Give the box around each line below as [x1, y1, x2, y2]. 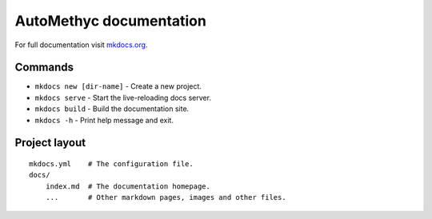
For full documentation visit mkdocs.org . [14, 40, 148, 50]
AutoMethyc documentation [14, 12, 207, 30]
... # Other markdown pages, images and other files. [45, 193, 287, 202]
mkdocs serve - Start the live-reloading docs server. [34, 93, 212, 102]
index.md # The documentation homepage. [45, 181, 211, 191]
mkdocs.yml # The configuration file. [29, 160, 194, 169]
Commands [14, 61, 74, 74]
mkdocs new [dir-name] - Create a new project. [34, 82, 202, 91]
